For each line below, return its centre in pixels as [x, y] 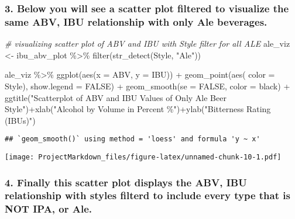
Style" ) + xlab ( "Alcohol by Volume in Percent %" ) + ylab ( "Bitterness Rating [138, 109]
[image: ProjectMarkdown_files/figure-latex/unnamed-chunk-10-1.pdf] [143, 157]
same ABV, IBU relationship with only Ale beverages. [136, 21]
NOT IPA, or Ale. [49, 209]
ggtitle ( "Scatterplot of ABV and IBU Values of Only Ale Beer [116, 97]
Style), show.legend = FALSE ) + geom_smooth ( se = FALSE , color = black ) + [147, 86]
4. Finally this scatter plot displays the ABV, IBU [126, 182]
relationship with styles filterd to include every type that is [147, 195]
